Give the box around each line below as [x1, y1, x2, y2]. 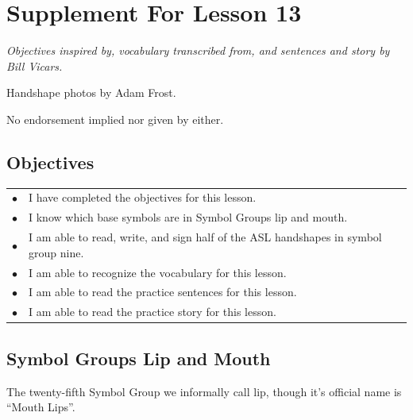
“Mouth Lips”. [6, 399, 75, 415]
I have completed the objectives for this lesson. [29, 189, 257, 206]
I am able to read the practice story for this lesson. [29, 303, 276, 320]
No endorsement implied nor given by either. [6, 110, 224, 127]
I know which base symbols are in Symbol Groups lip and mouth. [29, 209, 348, 225]
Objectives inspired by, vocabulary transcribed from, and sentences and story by [6, 42, 390, 59]
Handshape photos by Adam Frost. [6, 84, 176, 101]
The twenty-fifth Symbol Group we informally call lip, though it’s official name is [6, 383, 402, 399]
